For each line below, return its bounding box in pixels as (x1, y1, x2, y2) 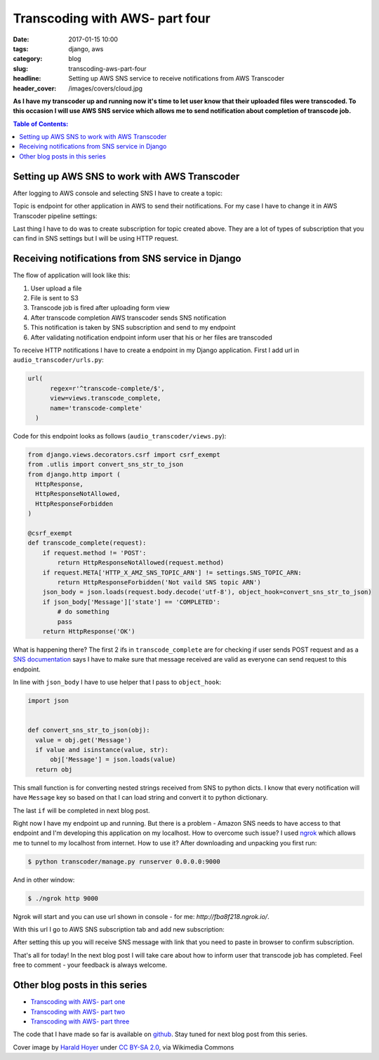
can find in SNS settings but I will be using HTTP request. (13, 234, 179, 243)
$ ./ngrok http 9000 (27, 894, 98, 902)
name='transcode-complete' (50, 404, 143, 412)
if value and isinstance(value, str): (35, 746, 168, 753)
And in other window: (13, 875, 75, 884)
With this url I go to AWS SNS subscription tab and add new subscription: (13, 925, 225, 934)
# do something (57, 608, 110, 616)
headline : (13, 74, 41, 83)
